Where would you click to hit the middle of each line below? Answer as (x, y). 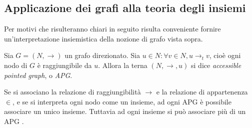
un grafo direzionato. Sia (102, 55)
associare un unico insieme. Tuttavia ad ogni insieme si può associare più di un (125, 111)
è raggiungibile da (64, 65)
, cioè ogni (225, 55)
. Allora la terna (123, 65)
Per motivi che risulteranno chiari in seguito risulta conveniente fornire (112, 29)
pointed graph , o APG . (38, 75)
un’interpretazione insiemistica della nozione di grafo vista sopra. (103, 38)
